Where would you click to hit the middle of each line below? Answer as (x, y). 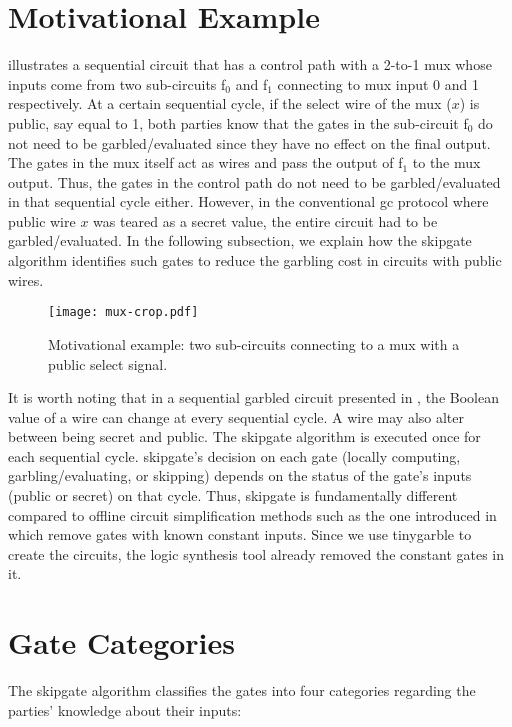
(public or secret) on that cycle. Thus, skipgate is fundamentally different (233, 495)
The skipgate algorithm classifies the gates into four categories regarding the (242, 690)
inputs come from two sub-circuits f (117, 83)
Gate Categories (122, 642)
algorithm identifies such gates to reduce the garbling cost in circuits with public (255, 260)
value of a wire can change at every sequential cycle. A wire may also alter (236, 416)
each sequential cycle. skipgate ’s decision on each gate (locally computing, (234, 455)
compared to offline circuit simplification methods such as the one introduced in (252, 514)
